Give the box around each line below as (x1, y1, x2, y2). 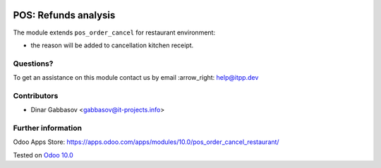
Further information (13, 123, 83, 133)
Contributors (13, 90, 59, 100)
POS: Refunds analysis (13, 9, 116, 21)
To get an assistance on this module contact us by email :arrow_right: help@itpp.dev (13, 73, 259, 82)
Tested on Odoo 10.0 (13, 150, 73, 159)
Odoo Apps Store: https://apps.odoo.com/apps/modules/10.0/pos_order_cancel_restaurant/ (13, 138, 279, 146)
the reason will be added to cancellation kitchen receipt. (30, 41, 194, 49)
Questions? (13, 59, 54, 68)
